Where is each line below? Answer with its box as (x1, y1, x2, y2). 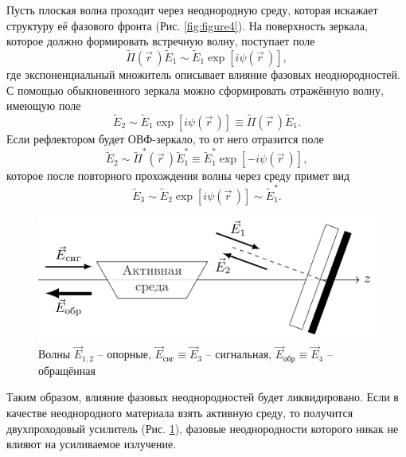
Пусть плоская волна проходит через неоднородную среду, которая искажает (6, 2, 378, 18)
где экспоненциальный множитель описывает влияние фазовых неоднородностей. (6, 66, 400, 82)
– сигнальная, (205, 346, 271, 362)
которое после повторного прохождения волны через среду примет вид (6, 167, 350, 184)
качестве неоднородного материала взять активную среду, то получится (6, 404, 353, 421)
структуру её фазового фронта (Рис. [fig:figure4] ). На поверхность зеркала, (6, 17, 368, 33)
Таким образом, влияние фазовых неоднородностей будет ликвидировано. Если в (6, 389, 399, 405)
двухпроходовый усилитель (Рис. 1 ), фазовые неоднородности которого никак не (6, 420, 399, 436)
